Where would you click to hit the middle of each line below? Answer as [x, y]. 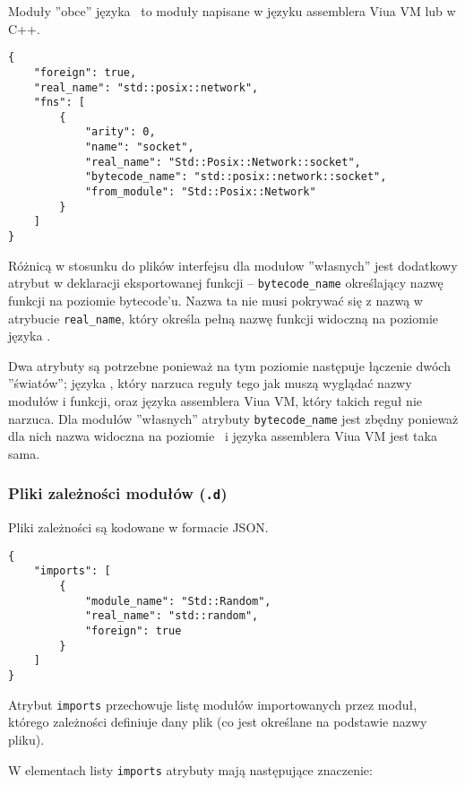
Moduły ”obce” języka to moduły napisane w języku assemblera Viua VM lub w [232, 11]
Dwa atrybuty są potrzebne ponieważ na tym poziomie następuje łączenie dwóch [229, 365]
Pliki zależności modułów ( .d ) [118, 493]
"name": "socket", [139, 147]
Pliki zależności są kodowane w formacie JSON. [138, 527]
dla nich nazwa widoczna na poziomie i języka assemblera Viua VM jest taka [223, 436]
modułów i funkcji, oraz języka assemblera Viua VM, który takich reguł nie [215, 401]
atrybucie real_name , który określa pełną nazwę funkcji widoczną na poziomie [224, 318]
